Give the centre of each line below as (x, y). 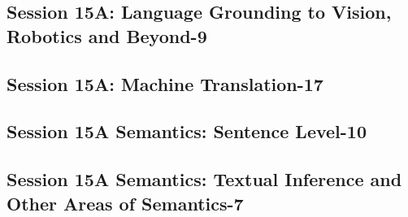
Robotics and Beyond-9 (107, 35)
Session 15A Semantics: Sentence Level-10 (187, 131)
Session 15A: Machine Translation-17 (165, 83)
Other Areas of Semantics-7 (125, 203)
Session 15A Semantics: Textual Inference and (204, 179)
